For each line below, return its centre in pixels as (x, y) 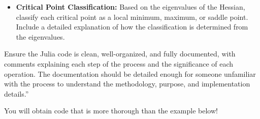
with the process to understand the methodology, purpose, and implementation (127, 84)
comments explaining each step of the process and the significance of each (119, 63)
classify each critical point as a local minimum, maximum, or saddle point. (132, 17)
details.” (17, 93)
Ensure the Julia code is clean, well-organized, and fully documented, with (120, 54)
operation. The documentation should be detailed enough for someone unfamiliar (130, 73)
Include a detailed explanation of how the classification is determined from (132, 27)
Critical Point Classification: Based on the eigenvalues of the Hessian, (131, 7)
